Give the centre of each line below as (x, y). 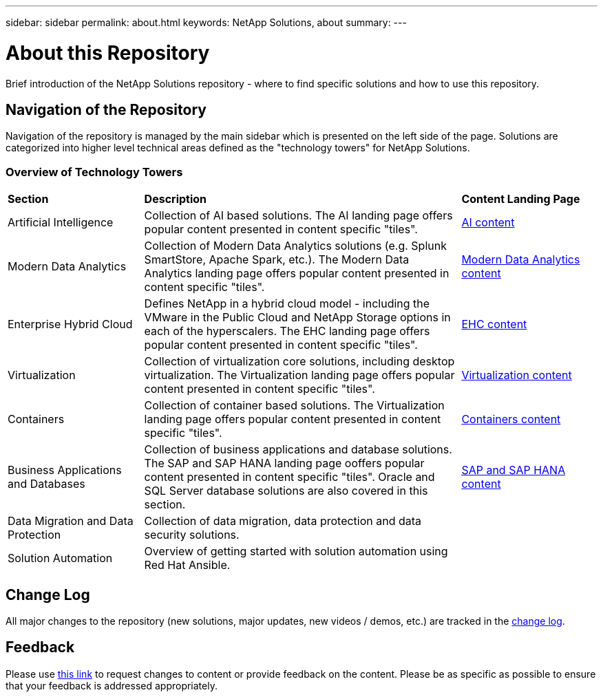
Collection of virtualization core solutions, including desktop (299, 362)
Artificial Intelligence (61, 223)
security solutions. (192, 535)
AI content (488, 223)
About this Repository (108, 53)
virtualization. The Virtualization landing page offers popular (299, 375)
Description (176, 199)
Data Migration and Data (71, 521)
